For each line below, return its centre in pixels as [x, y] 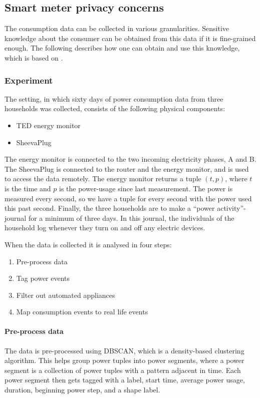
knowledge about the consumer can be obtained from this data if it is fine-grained [130, 38]
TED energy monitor [48, 125]
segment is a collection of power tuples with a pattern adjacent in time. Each [123, 370]
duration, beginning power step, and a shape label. [82, 390]
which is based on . [34, 57]
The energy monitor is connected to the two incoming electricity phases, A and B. [131, 159]
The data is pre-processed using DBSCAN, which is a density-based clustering [124, 350]
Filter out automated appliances [66, 295]
